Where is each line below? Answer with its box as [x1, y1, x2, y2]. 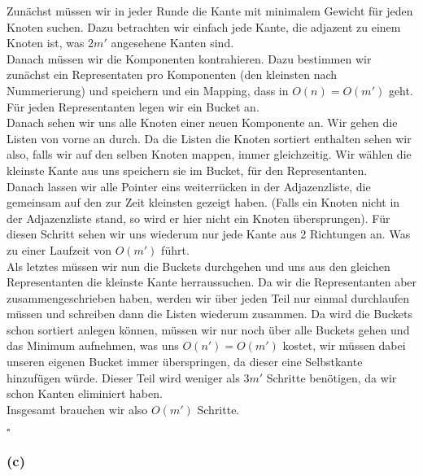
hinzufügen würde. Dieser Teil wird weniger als [7, 369, 240, 386]
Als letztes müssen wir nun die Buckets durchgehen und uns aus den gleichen [7, 257, 390, 274]
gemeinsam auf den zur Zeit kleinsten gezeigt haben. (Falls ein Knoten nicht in [7, 194, 400, 211]
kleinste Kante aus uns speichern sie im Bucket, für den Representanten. [7, 161, 368, 178]
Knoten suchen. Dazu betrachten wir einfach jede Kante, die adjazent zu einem [7, 18, 401, 35]
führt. [161, 241, 190, 258]
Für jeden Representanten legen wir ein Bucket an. [7, 98, 259, 115]
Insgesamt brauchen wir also [7, 400, 148, 417]
